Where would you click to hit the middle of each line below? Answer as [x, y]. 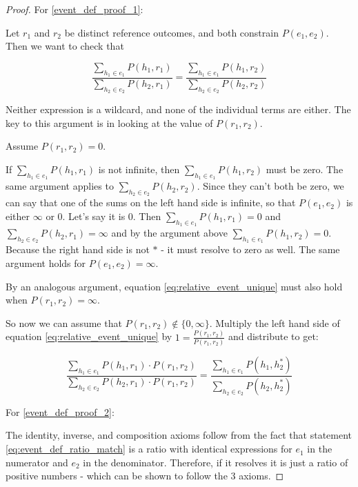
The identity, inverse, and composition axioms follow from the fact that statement [179, 435]
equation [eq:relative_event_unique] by [89, 336]
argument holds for [46, 263]
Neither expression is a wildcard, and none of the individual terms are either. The [178, 109]
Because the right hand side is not [78, 249]
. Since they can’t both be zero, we [270, 186]
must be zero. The [305, 169]
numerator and [37, 462]
